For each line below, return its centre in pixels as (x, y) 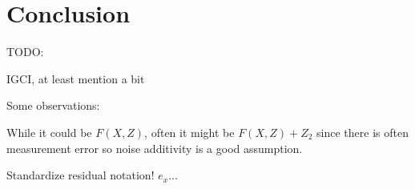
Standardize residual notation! (81, 175)
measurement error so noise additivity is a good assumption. (155, 148)
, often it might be (189, 132)
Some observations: (53, 105)
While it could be (49, 132)
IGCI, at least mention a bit (76, 78)
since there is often (363, 132)
